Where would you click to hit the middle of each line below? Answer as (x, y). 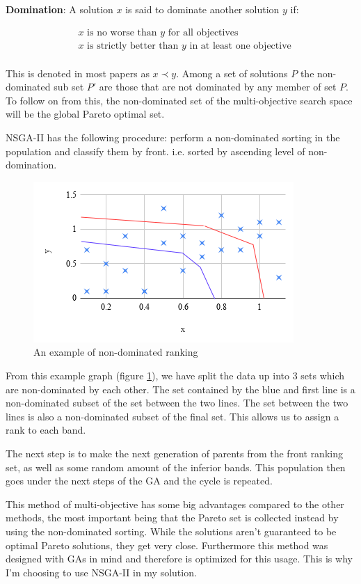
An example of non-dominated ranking (116, 352)
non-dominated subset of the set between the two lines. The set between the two (177, 403)
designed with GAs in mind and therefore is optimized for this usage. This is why (179, 559)
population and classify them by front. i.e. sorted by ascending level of (155, 151)
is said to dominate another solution (202, 9)
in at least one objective (240, 46)
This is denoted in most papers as (78, 73)
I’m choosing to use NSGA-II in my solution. (101, 572)
